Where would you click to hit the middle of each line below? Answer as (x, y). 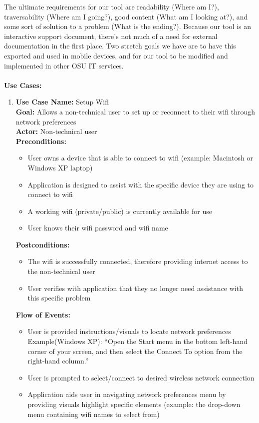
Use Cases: (23, 85)
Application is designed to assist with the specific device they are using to (141, 184)
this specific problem (59, 298)
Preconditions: (41, 141)
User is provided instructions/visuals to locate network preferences (129, 331)
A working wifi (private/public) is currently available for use (120, 211)
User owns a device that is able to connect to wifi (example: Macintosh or (140, 158)
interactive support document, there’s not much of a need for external (111, 36)
